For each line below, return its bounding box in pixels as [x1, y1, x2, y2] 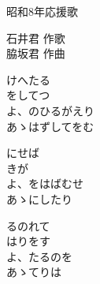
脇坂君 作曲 [6, 45, 65, 62]
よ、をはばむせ [6, 175, 83, 192]
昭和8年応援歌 [6, 3, 78, 19]
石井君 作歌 [6, 29, 65, 46]
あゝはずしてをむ [6, 118, 94, 134]
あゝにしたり [6, 190, 72, 207]
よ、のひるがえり [6, 102, 94, 118]
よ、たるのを [6, 248, 72, 264]
